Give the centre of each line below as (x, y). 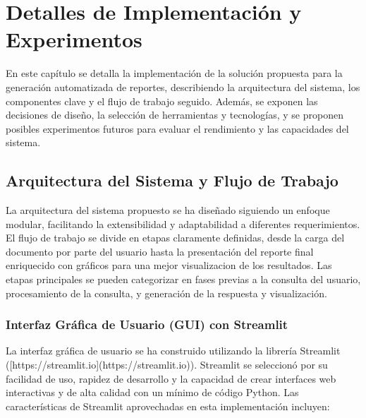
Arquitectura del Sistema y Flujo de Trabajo (172, 180)
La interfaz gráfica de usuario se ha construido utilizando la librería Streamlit (173, 351)
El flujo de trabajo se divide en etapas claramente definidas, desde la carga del (175, 238)
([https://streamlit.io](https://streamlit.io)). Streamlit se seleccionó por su (167, 365)
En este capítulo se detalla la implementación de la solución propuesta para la (174, 73)
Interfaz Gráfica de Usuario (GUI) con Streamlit (147, 324)
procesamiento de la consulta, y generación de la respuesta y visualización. (166, 293)
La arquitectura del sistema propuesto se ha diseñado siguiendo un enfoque (168, 210)
